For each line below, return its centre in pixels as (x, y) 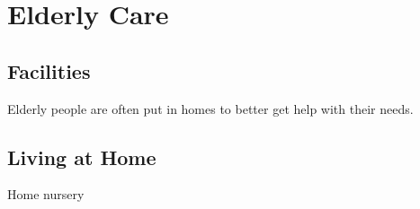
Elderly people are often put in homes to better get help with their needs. (210, 108)
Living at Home (82, 157)
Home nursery (46, 194)
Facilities (49, 70)
